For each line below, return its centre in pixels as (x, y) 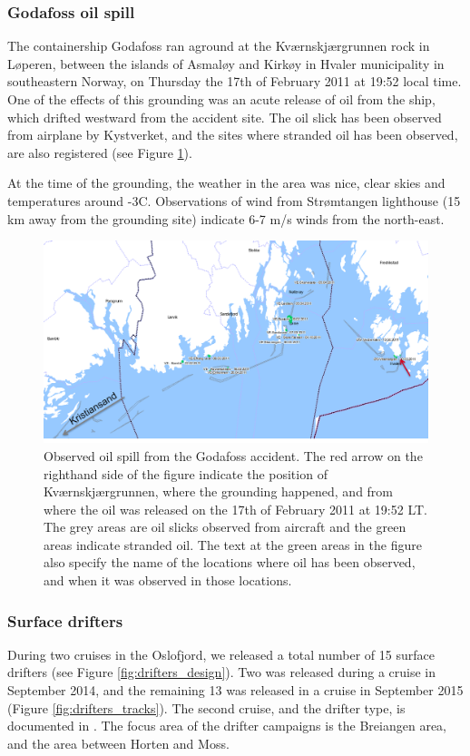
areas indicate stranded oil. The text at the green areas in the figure (233, 544)
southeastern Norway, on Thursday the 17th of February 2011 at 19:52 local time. (235, 81)
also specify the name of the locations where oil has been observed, (230, 562)
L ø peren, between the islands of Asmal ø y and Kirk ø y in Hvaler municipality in (226, 63)
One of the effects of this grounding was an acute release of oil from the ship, (221, 99)
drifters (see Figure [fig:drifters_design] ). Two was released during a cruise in (221, 672)
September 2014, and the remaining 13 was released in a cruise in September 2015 (235, 690)
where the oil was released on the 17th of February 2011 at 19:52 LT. (236, 509)
